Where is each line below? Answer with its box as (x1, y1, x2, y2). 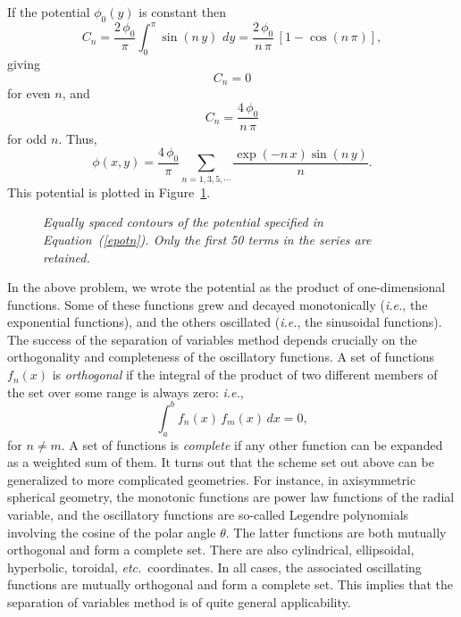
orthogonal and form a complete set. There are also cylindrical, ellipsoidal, (7, 540, 415, 559)
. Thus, (58, 129, 97, 147)
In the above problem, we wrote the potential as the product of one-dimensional (7, 278, 446, 296)
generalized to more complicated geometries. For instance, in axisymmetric (7, 470, 416, 488)
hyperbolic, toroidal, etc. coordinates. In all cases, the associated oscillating (7, 557, 422, 576)
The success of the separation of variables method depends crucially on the (7, 329, 417, 348)
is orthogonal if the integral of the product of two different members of (52, 365, 438, 384)
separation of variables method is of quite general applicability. (7, 592, 351, 611)
